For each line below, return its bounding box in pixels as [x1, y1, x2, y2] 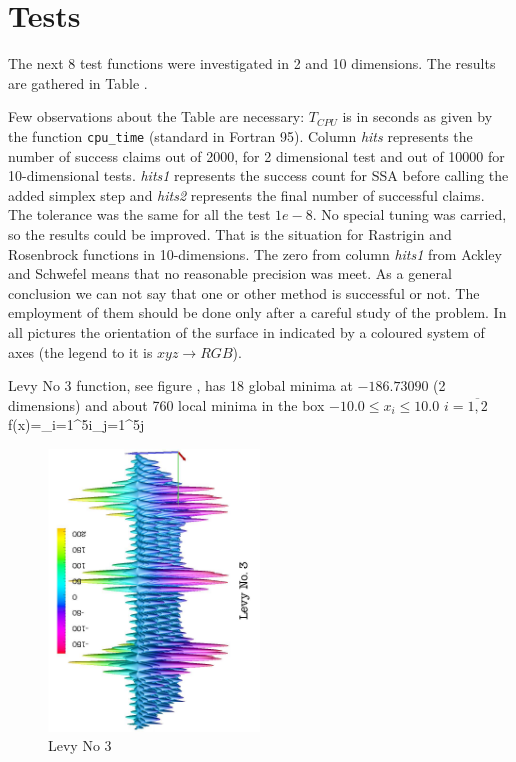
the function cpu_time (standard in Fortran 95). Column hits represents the [8, 125, 473, 146]
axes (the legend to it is [8, 341, 153, 362]
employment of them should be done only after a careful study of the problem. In [8, 302, 507, 323]
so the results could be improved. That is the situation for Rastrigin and [8, 223, 452, 244]
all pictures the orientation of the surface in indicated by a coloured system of [8, 321, 485, 342]
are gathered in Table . [8, 72, 148, 93]
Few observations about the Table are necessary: [8, 106, 305, 127]
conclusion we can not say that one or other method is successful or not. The [8, 282, 480, 303]
